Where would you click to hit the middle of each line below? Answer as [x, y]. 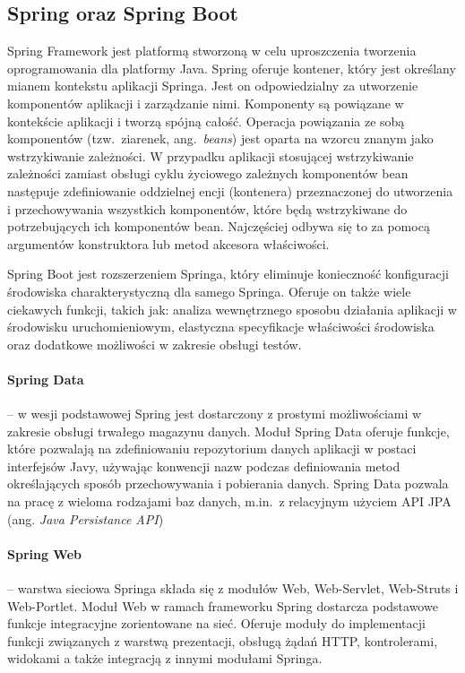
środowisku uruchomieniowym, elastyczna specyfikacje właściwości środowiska [221, 327]
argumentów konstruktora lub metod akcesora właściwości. [168, 243]
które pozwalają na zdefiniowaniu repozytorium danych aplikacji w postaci [212, 449]
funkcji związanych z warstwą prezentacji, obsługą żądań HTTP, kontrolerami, [223, 640]
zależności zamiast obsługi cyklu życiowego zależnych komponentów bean [208, 173]
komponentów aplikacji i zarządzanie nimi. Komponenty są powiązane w [206, 103]
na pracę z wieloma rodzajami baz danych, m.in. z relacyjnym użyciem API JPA [229, 501]
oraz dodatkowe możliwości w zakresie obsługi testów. [155, 344]
